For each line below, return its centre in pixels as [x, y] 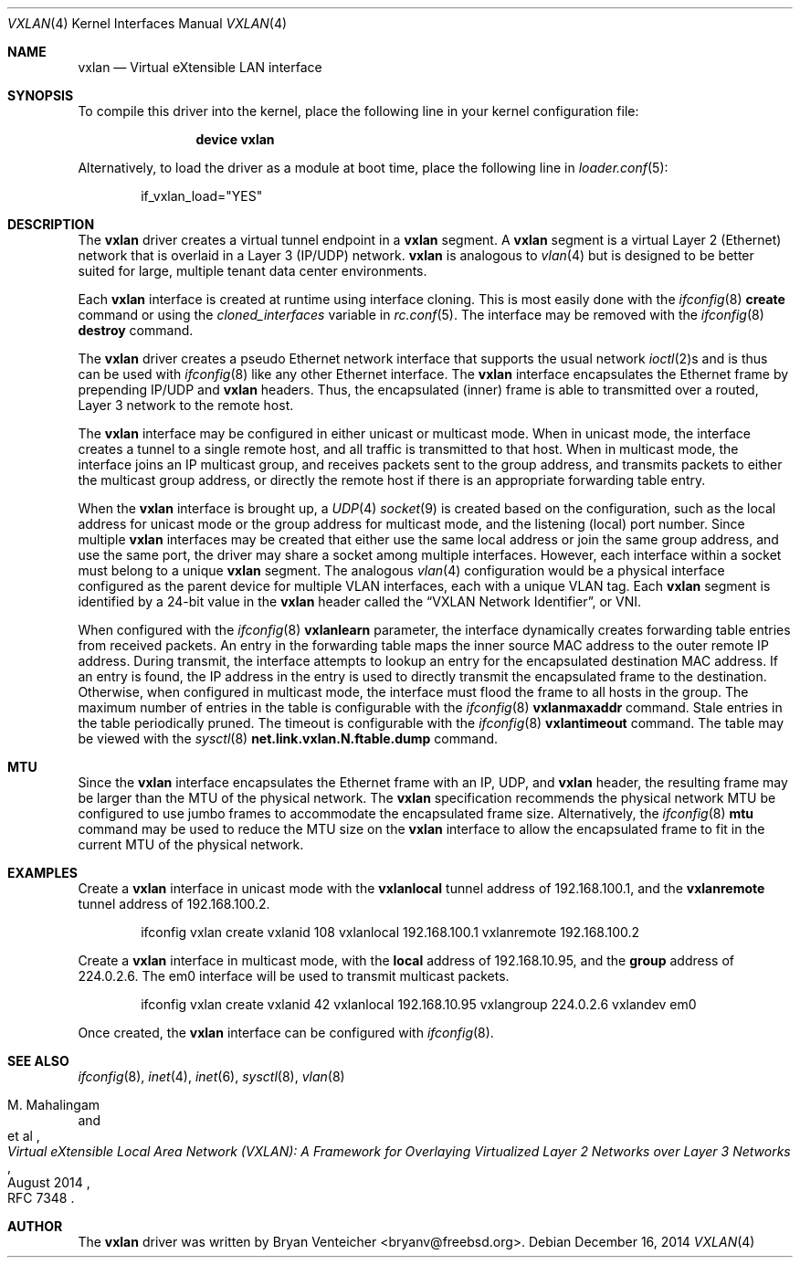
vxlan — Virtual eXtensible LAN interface [200, 67]
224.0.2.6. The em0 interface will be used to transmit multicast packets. [294, 976]
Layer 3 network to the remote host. [186, 405]
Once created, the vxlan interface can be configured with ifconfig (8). [286, 1033]
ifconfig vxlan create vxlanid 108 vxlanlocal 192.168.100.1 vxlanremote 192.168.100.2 [390, 932]
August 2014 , [49, 1182]
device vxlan [235, 139]
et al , [24, 1136]
